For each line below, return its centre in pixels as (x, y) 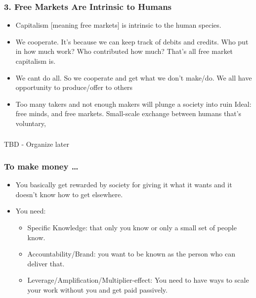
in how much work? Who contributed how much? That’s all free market (124, 51)
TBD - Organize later (37, 144)
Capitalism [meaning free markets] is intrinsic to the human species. (118, 25)
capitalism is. (36, 61)
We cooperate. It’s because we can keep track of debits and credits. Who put (132, 41)
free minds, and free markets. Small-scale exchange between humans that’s (128, 113)
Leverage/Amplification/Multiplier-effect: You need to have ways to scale (138, 280)
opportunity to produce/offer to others (74, 87)
